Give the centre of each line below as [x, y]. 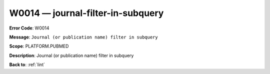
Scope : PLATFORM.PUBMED [39, 46]
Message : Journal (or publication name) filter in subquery [83, 37]
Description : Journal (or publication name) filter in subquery [71, 55]
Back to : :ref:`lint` [27, 64]
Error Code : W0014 [29, 28]
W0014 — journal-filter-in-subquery [86, 13]
